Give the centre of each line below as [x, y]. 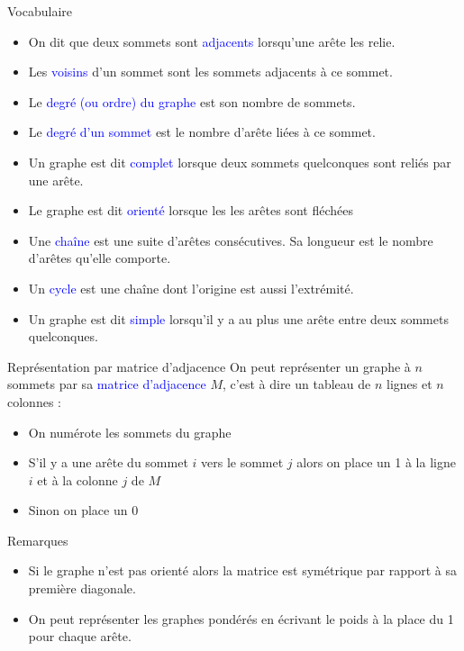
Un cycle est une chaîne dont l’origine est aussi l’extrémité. [191, 288]
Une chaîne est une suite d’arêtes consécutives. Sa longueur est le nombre [231, 240]
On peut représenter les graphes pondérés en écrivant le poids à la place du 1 [241, 618]
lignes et [409, 384]
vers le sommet [242, 462]
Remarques [38, 540]
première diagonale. [82, 588]
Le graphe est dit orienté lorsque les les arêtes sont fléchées [191, 210]
